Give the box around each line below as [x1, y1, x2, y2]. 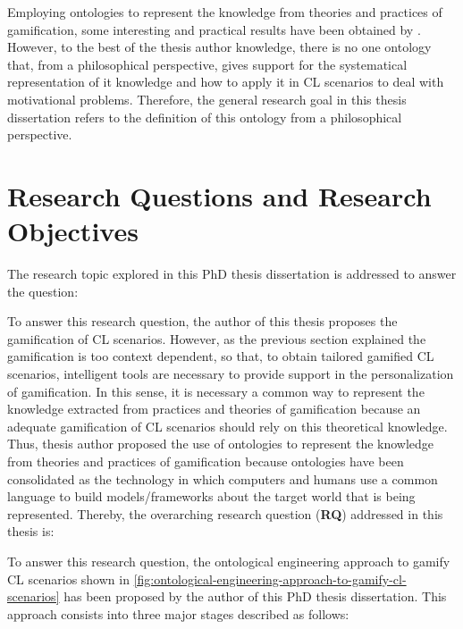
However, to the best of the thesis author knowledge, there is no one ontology [7, 38, 432, 56]
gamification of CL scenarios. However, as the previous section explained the [7, 329, 426, 348]
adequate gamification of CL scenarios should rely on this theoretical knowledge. [7, 416, 448, 435]
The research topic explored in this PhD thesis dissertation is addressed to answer [7, 264, 457, 283]
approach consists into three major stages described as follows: [7, 604, 349, 623]
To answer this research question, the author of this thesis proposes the [7, 312, 398, 331]
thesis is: [7, 522, 55, 541]
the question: [7, 281, 79, 300]
